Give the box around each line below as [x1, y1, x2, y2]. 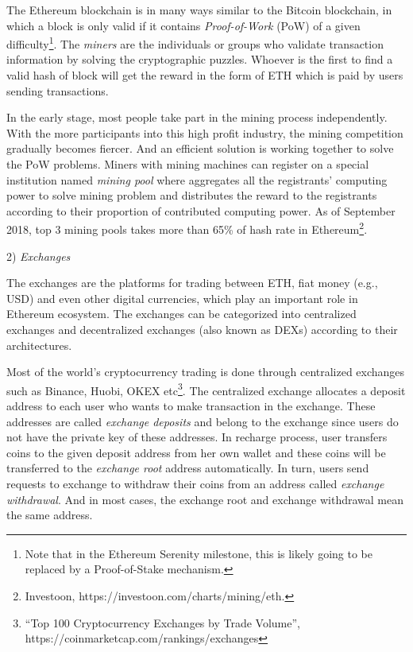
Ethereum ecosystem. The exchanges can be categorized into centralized [6, 305, 357, 322]
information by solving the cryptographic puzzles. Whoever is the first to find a [6, 51, 393, 68]
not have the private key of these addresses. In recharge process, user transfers [6, 429, 388, 445]
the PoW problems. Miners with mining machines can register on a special [6, 156, 369, 172]
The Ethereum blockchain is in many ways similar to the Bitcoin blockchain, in [6, 2, 392, 17]
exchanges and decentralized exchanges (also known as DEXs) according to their [6, 321, 398, 337]
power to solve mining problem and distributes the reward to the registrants [6, 187, 377, 204]
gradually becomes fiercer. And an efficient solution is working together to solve [6, 140, 394, 157]
